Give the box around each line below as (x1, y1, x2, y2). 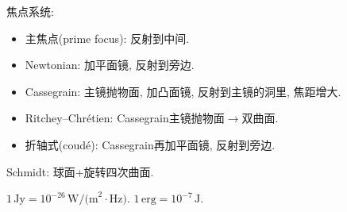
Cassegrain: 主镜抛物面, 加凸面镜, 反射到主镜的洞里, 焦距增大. (25, 83, 341, 99)
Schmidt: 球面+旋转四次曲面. (6, 163, 154, 179)
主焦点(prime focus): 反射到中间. (25, 29, 190, 46)
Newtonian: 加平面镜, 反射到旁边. (25, 56, 195, 73)
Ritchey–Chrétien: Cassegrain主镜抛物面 (25, 110, 225, 126)
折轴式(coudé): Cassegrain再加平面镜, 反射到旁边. (25, 136, 276, 152)
